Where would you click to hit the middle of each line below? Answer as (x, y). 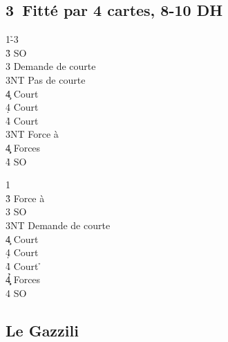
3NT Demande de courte (58, 225)
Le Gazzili (42, 330)
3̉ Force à (25, 198)
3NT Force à (32, 134)
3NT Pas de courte (46, 79)
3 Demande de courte (51, 66)
